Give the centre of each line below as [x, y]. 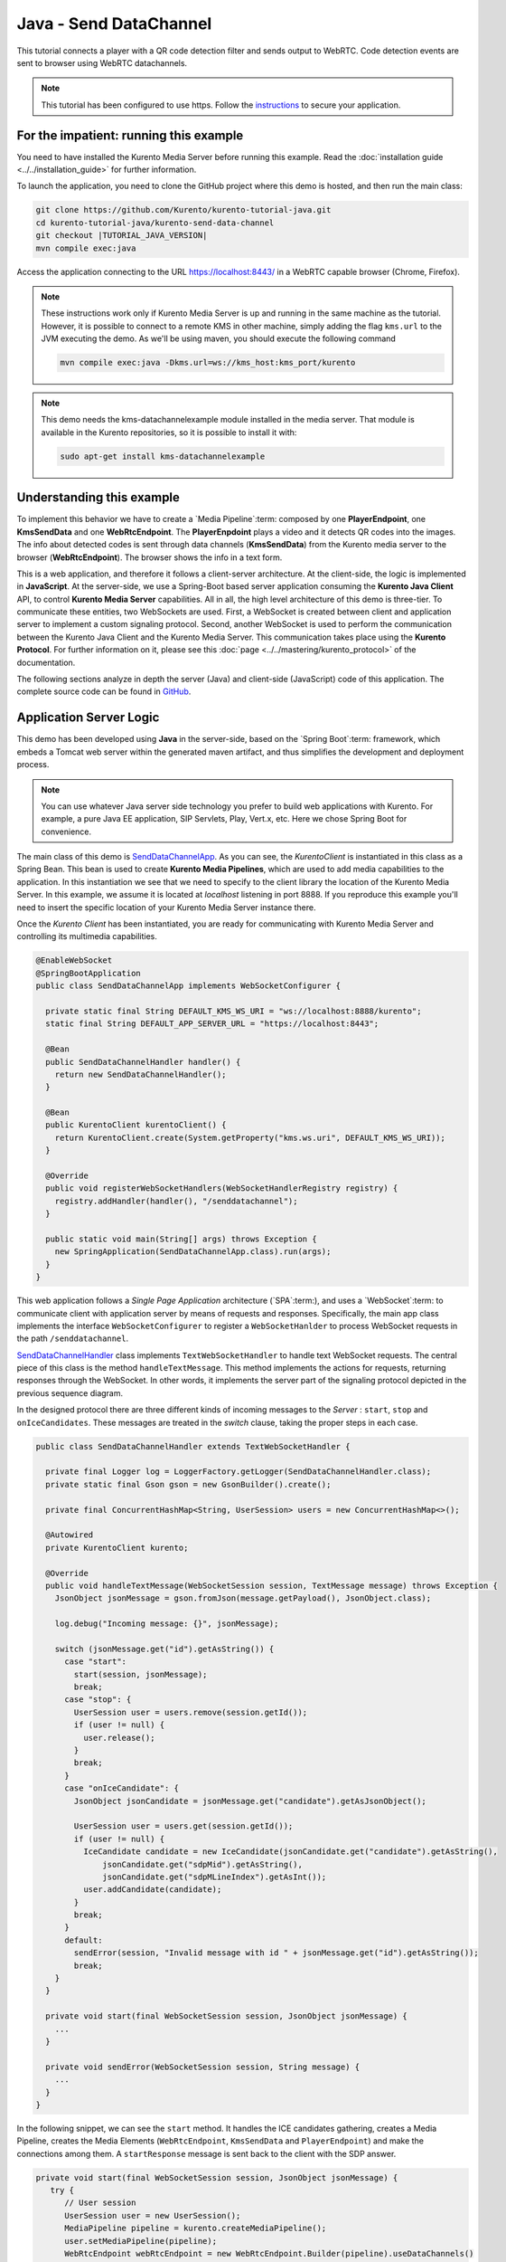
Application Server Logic [88, 718]
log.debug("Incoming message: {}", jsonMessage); [167, 1624]
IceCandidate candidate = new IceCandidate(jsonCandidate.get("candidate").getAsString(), [290, 1852]
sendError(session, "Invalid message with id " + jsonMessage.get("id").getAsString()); [276, 1953]
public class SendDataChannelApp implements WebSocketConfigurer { [188, 986]
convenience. [66, 832]
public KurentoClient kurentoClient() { [136, 1125]
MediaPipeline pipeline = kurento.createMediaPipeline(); [196, 2229]
